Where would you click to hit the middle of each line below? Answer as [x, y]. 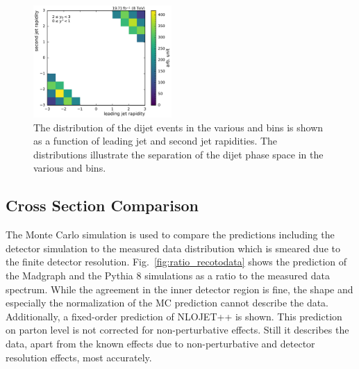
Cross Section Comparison [102, 205]
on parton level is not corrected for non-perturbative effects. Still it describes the [177, 330]
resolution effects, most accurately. [79, 357]
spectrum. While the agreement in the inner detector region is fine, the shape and [179, 289]
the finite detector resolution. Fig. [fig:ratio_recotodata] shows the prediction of [176, 262]
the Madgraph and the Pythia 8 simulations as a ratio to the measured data [168, 276]
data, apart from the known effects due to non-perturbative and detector [160, 344]
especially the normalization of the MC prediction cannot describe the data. [167, 303]
